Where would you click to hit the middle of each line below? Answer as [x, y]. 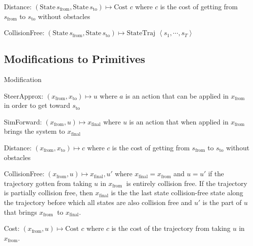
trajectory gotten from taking [48, 183]
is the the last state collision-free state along [177, 193]
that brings [21, 212]
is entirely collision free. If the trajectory [187, 183]
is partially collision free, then [49, 193]
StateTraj [141, 33]
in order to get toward [37, 105]
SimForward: [23, 121]
